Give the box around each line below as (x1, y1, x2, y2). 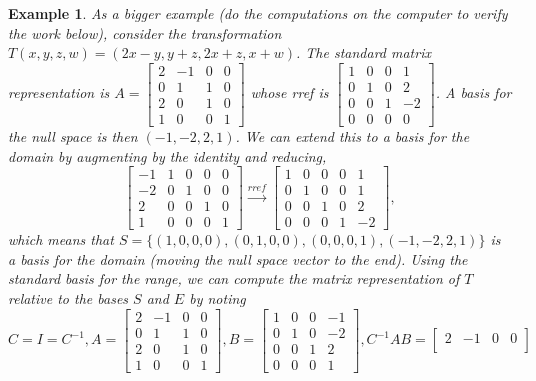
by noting (189, 288, 246, 308)
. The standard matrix (295, 42, 431, 63)
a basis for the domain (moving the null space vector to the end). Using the (8, 248, 468, 269)
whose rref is (250, 82, 329, 103)
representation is (8, 82, 110, 103)
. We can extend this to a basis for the (235, 125, 470, 146)
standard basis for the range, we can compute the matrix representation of (8, 268, 460, 289)
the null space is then (8, 125, 138, 146)
